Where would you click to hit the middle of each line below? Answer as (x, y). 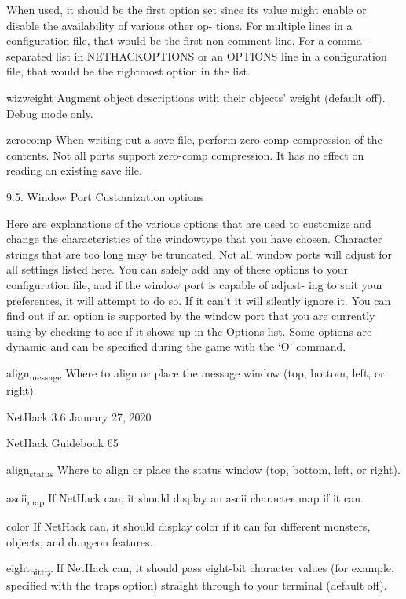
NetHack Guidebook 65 (62, 443)
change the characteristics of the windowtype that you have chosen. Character (194, 239)
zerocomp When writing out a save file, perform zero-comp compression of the (194, 140)
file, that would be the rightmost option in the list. (128, 71)
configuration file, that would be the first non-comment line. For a (165, 40)
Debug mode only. (50, 113)
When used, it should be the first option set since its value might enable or (187, 9)
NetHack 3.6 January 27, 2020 (79, 416)
